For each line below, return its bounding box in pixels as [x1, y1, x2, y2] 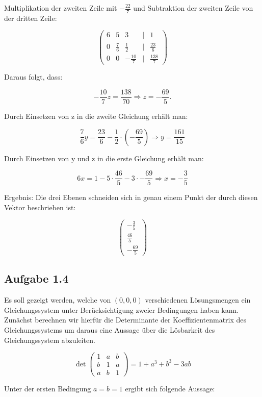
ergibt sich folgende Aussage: [125, 383, 215, 394]
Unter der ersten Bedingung [4, 383, 91, 394]
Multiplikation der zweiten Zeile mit [4, 3, 117, 13]
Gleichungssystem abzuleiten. [4, 334, 95, 345]
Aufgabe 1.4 [4, 270, 69, 286]
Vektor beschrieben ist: [4, 202, 76, 212]
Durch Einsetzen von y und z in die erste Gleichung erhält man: [4, 153, 204, 163]
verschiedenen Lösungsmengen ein [145, 294, 251, 305]
